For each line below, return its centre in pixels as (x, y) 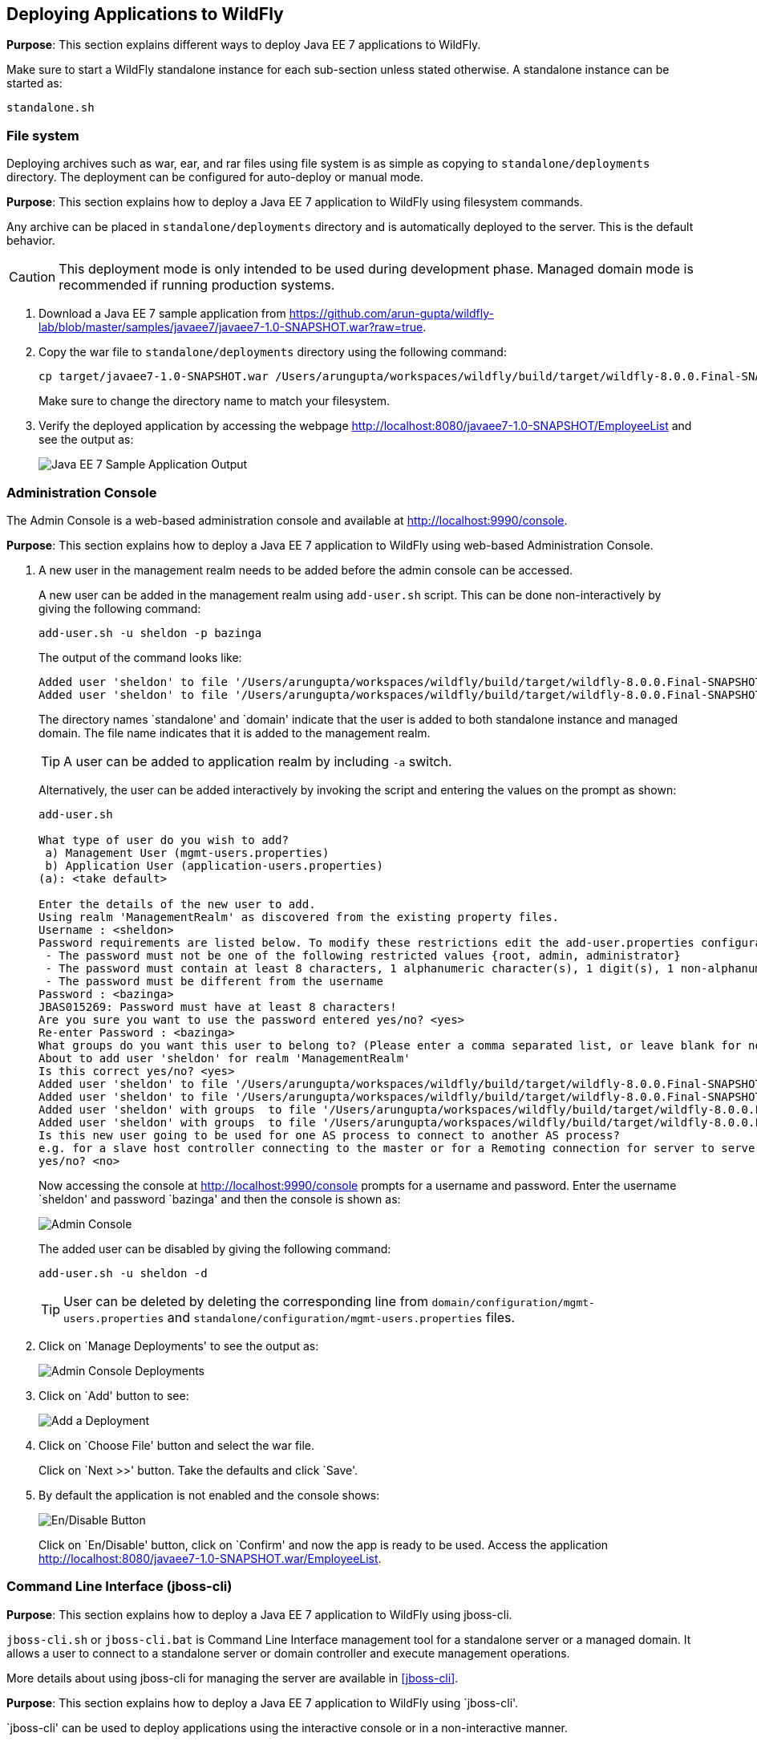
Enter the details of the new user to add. (177, 904)
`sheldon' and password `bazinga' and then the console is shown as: (220, 1199)
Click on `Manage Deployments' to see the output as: (179, 1345)
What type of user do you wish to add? (164, 840)
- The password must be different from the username (214, 981)
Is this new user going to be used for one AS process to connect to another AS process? (329, 1135)
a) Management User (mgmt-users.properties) (187, 852)
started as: (34, 83)
